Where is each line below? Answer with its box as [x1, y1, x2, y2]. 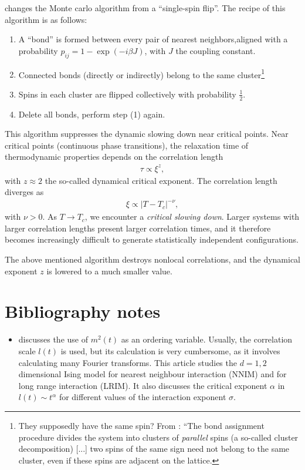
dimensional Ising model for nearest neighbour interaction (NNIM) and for [18, 368, 287, 380]
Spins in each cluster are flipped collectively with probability [18, 88, 236, 100]
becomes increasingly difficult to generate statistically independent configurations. [5, 233, 299, 246]
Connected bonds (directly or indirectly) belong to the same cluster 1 [18, 66, 265, 80]
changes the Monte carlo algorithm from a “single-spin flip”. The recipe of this [5, 2, 286, 14]
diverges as [5, 186, 44, 198]
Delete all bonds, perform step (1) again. [18, 108, 165, 120]
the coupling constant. [175, 44, 256, 56]
